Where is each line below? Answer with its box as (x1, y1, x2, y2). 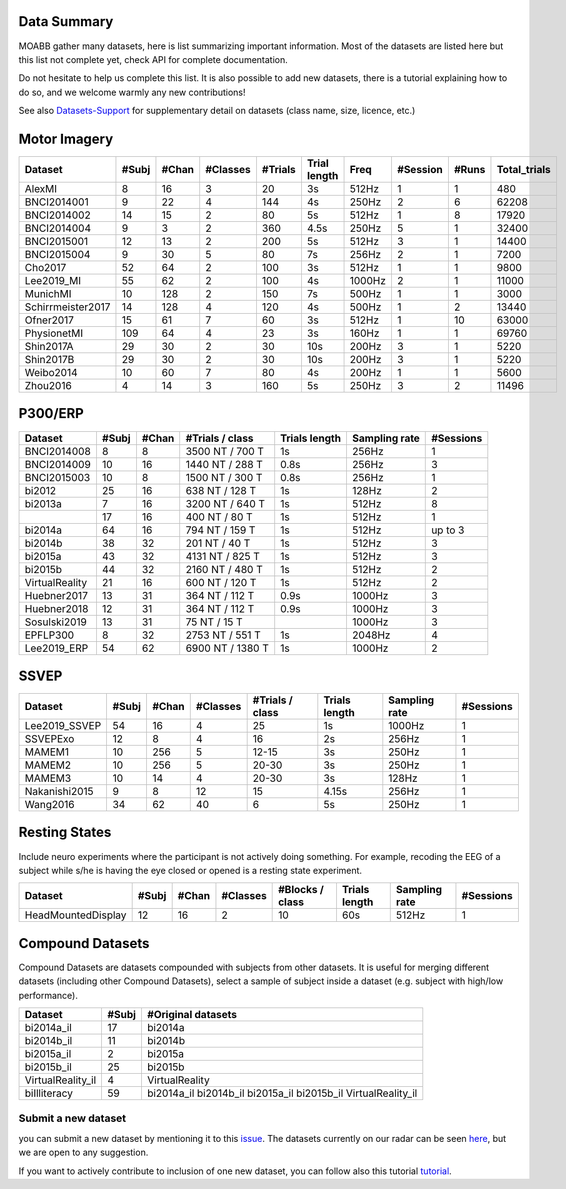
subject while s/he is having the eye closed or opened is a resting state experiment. (18, 864, 363, 876)
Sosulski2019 (24, 615, 87, 629)
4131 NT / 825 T (185, 549, 260, 563)
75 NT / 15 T (185, 615, 244, 629)
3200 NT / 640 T (185, 496, 265, 510)
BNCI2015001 (24, 234, 89, 248)
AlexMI (24, 181, 58, 195)
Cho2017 (24, 260, 67, 274)
